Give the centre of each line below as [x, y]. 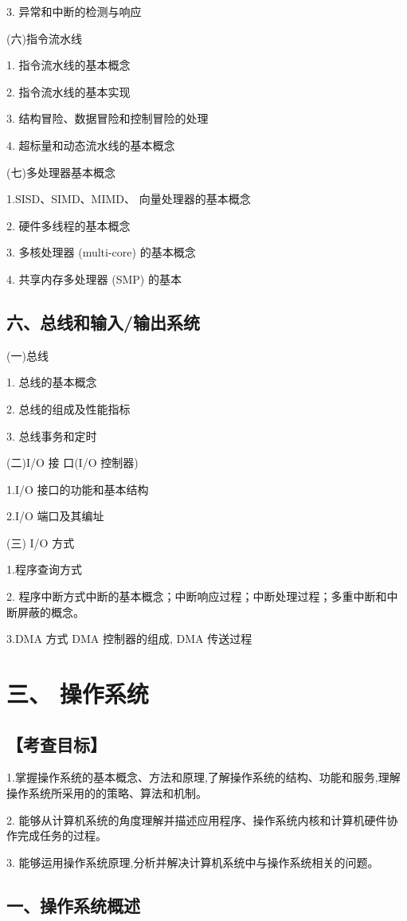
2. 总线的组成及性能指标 [68, 408]
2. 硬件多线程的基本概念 [68, 225]
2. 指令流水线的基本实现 [68, 91]
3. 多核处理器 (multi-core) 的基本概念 [101, 252]
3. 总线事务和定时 [52, 435]
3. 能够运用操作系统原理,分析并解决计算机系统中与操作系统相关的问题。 [193, 862]
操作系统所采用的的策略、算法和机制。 [107, 793]
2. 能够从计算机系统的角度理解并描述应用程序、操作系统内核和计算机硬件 [197, 819]
